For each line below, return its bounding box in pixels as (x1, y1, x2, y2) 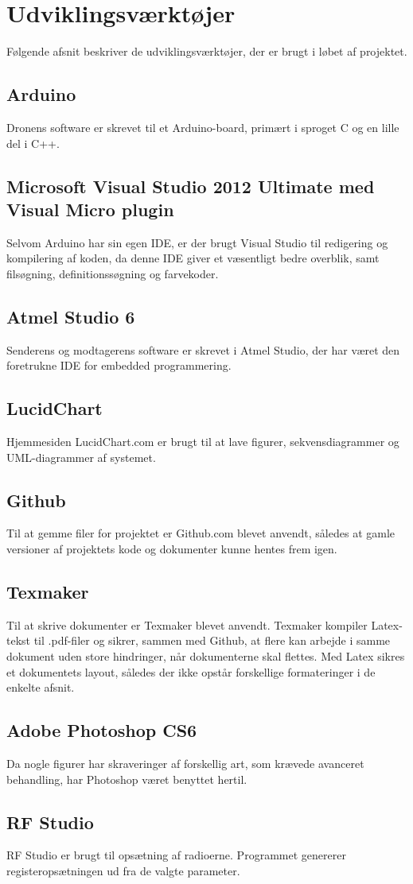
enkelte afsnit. (6, 679, 75, 696)
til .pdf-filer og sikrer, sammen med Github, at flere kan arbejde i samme (33, 632, 391, 649)
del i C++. (6, 134, 60, 151)
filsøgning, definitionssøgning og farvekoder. (6, 265, 219, 281)
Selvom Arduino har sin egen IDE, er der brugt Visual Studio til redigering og (6, 234, 388, 250)
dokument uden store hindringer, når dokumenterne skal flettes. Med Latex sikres (6, 648, 405, 665)
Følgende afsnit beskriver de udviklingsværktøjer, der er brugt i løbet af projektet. (6, 43, 407, 60)
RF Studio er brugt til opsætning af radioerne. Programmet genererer (6, 847, 346, 863)
